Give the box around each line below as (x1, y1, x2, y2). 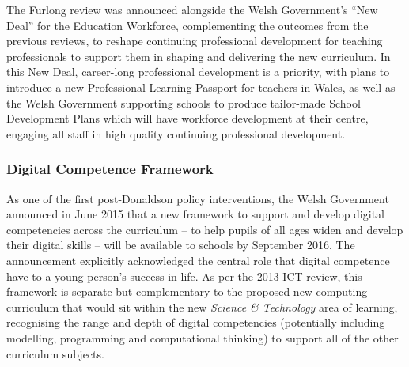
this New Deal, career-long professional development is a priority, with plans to (6, 63, 390, 80)
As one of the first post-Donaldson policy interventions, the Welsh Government (6, 190, 389, 206)
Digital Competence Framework (6, 159, 214, 179)
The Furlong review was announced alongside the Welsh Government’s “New (6, 2, 378, 17)
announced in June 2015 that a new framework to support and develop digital (6, 206, 384, 222)
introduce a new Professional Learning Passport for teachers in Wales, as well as (6, 78, 396, 95)
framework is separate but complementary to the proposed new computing (6, 283, 368, 300)
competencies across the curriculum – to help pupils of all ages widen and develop (6, 221, 403, 237)
